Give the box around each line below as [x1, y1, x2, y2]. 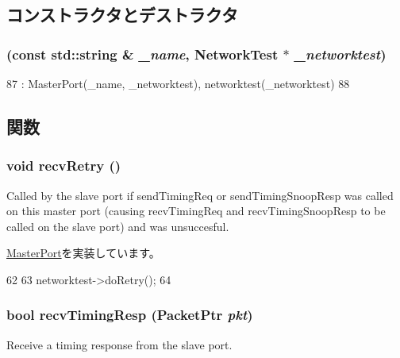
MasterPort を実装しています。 [6, 244, 160, 261]
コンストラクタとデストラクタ [6, 2, 238, 27]
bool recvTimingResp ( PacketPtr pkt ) [6, 305, 253, 325]
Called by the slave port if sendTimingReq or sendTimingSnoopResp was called [6, 187, 394, 203]
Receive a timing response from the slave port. [6, 336, 233, 352]
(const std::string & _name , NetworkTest [6, 44, 279, 64]
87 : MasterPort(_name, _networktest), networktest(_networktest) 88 [6, 75, 350, 91]
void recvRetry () [6, 156, 121, 175]
